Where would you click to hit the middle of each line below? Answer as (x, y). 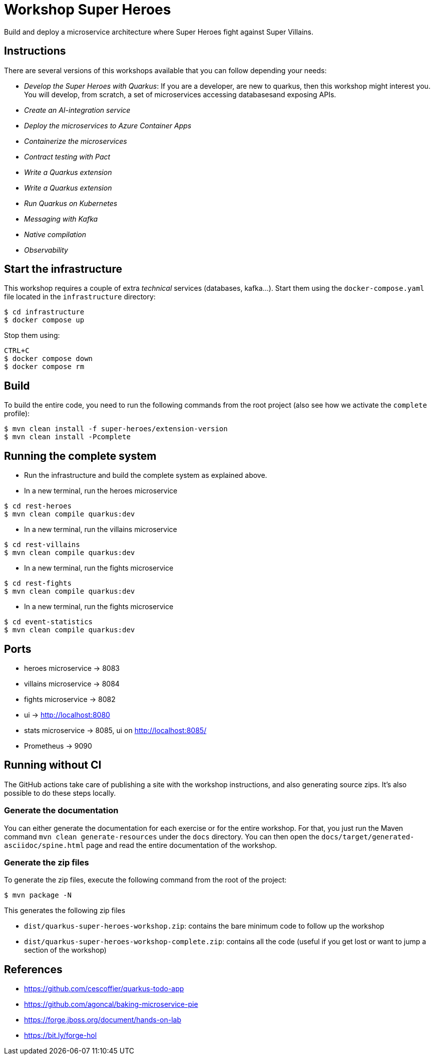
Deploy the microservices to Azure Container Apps (108, 125)
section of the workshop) (65, 950)
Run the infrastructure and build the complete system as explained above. (146, 475)
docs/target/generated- (368, 837)
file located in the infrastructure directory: (80, 297)
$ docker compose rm (44, 367)
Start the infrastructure (63, 269)
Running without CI (53, 765)
